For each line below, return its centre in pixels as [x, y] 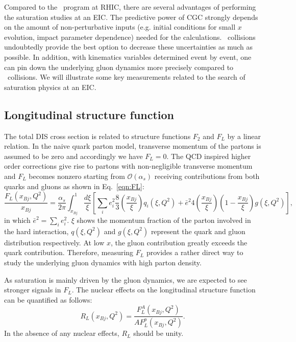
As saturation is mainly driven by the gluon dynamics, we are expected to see [126, 279]
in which [17, 220]
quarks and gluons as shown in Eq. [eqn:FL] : [74, 186]
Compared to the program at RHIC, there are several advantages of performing [130, 7]
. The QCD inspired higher [209, 156]
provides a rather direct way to [195, 252]
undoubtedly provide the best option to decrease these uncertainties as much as [129, 47]
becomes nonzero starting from [77, 176]
